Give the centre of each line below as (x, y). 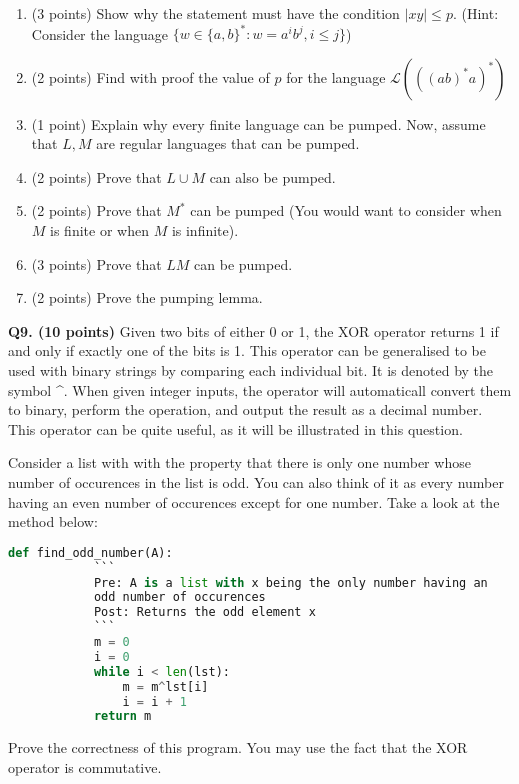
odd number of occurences (179, 597)
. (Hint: (475, 13)
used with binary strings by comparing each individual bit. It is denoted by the (251, 370)
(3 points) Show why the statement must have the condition (215, 13)
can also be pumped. (272, 176)
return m (122, 716)
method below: (53, 521)
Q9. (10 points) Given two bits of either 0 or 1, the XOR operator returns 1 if (253, 330)
